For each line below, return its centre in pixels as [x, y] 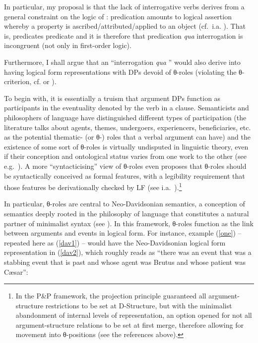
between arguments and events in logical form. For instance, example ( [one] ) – [123, 233]
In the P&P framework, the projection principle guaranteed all [111, 296]
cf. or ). [45, 81]
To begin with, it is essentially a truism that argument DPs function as [112, 98]
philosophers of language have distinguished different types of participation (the [125, 117]
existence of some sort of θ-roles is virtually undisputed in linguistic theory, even [126, 146]
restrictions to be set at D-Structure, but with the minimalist [139, 305]
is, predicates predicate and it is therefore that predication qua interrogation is [124, 35]
